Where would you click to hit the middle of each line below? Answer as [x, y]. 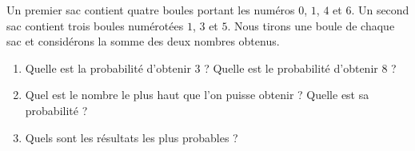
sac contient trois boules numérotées [95, 25]
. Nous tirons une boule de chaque [311, 25]
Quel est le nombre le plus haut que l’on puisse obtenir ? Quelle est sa [197, 95]
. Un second [380, 10]
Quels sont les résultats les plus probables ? [132, 137]
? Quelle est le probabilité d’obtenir [291, 68]
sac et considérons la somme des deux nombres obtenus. [143, 41]
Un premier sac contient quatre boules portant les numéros [151, 10]
